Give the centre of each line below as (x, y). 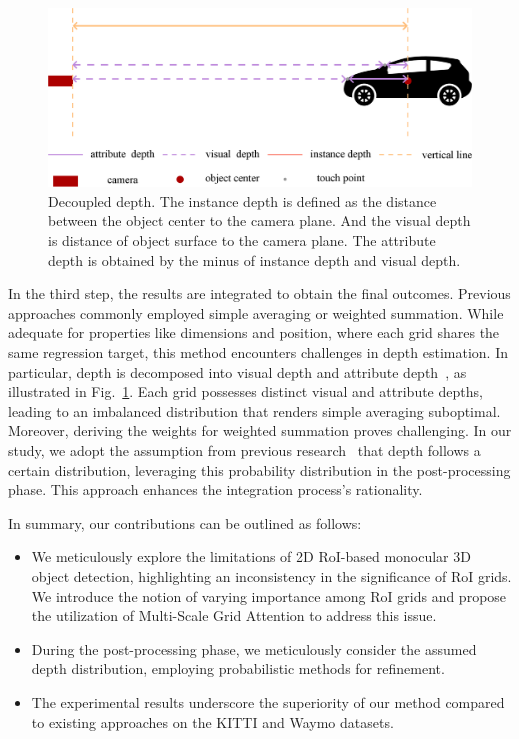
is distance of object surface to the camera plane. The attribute (242, 240)
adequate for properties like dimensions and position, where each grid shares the (254, 332)
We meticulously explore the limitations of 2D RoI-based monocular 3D (251, 556)
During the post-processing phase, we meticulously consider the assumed (254, 648)
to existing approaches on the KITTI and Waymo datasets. (212, 721)
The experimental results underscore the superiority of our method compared (268, 701)
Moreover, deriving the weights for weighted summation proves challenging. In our (260, 430)
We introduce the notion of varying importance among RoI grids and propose (269, 595)
